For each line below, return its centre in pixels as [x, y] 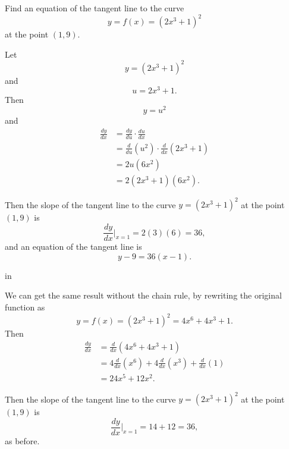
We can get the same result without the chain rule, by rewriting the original [143, 295]
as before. [22, 440]
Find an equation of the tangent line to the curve [95, 8]
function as [25, 307]
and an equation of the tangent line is [73, 247]
